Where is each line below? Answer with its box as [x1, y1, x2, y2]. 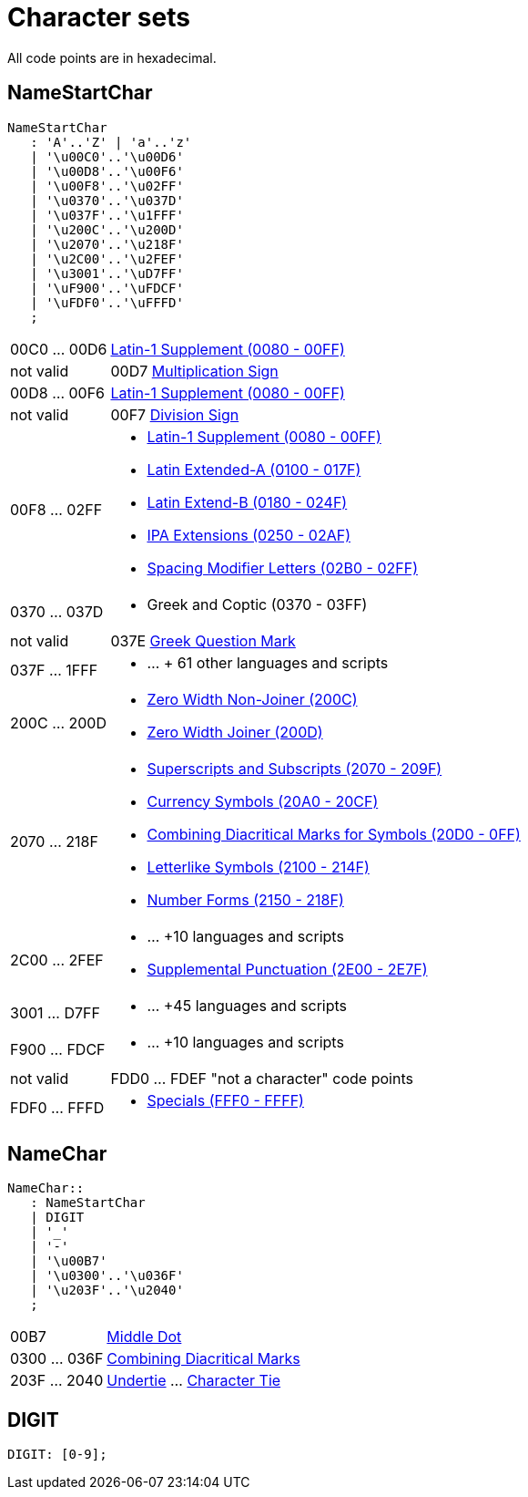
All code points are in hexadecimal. [7, 49, 217, 66]
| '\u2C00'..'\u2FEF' [30, 251, 184, 266]
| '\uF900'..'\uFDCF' [30, 280, 184, 295]
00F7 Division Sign [110, 405, 239, 424]
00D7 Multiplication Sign [110, 361, 279, 380]
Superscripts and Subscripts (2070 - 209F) [147, 759, 442, 778]
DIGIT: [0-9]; [7, 1447, 107, 1462]
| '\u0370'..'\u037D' [30, 192, 184, 208]
